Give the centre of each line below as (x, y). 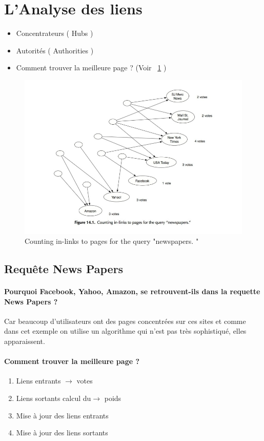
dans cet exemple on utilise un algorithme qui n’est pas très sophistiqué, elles (125, 331)
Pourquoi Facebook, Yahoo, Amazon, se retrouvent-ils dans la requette (132, 291)
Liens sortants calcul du (54, 398)
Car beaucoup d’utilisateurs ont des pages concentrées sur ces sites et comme (125, 321)
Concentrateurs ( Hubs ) (55, 33)
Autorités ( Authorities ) (55, 50)
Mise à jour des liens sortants (62, 433)
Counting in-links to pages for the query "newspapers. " (112, 241)
